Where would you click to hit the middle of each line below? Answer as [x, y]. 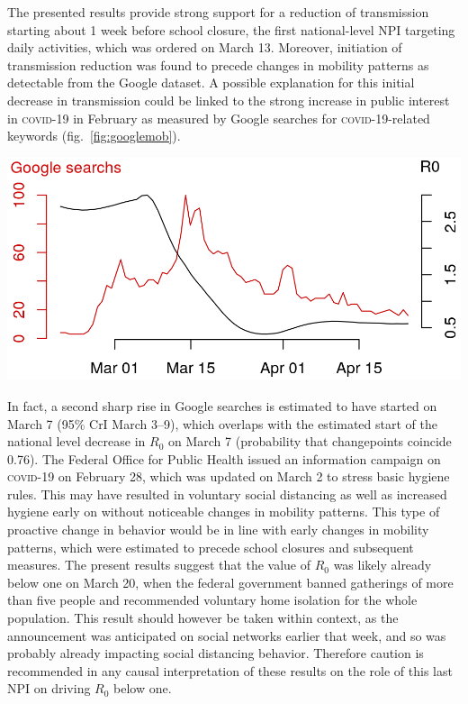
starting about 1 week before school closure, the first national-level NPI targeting [231, 29]
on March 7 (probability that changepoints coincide [310, 441]
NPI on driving [49, 688]
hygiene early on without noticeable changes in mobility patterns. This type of [224, 512]
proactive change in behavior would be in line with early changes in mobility [218, 530]
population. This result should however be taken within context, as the [203, 618]
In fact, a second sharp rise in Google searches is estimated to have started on [222, 405]
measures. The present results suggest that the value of [159, 565]
